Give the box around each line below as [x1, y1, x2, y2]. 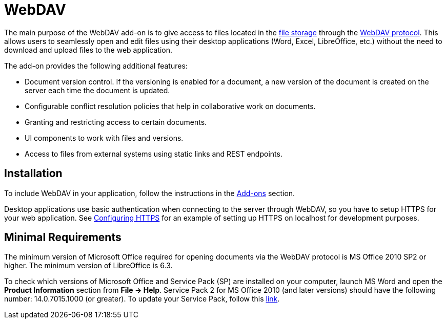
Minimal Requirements [4, 231, 121, 244]
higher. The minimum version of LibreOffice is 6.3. [4, 261, 173, 270]
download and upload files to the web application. [4, 45, 173, 54]
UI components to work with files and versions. [25, 133, 184, 142]
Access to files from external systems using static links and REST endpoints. [25, 149, 282, 158]
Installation [4, 167, 63, 180]
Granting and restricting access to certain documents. [25, 117, 207, 126]
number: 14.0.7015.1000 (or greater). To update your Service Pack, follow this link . [4, 294, 280, 304]
